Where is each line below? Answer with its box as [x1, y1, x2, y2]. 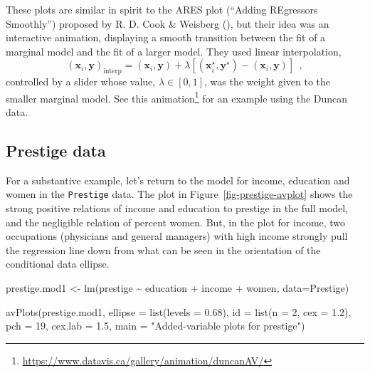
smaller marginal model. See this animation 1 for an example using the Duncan [6, 88, 348, 105]
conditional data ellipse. [6, 256, 110, 271]
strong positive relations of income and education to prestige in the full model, [6, 201, 349, 216]
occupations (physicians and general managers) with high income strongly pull [6, 228, 348, 243]
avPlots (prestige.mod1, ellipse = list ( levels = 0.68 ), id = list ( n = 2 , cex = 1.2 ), [6, 304, 351, 319]
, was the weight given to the [204, 74, 331, 89]
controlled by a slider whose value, [6, 74, 156, 89]
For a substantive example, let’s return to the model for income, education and [6, 172, 350, 187]
